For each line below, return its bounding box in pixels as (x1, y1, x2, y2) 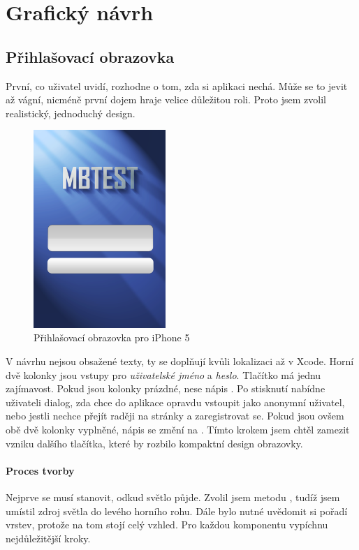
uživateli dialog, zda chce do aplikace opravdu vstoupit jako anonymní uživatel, (6, 394, 345, 409)
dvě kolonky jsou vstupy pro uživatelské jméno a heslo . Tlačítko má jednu (6, 367, 321, 382)
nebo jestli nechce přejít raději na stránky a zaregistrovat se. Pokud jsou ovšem (6, 408, 344, 423)
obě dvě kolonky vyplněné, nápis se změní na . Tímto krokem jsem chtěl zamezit (6, 422, 350, 436)
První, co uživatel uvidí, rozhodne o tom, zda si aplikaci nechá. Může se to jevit (6, 78, 348, 93)
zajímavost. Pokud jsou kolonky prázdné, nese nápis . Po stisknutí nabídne (6, 381, 325, 396)
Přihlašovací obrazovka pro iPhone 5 (34, 330, 190, 345)
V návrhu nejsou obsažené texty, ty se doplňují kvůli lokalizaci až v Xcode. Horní (6, 354, 354, 368)
